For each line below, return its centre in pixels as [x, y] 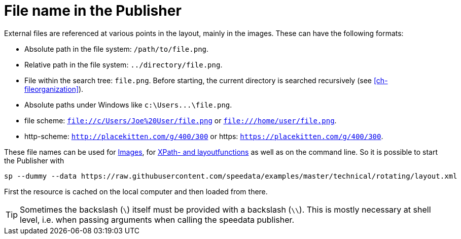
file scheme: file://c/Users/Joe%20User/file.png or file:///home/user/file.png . [181, 120]
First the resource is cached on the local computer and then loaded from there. [136, 191]
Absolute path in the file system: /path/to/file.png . [117, 49]
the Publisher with [34, 160]
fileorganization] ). [54, 89]
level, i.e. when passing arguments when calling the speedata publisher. [157, 219]
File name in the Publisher [93, 11]
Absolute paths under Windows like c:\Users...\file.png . [128, 105]
